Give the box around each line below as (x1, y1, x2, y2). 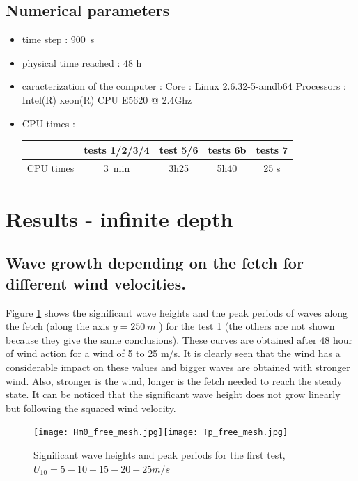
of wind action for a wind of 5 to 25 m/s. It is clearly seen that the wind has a (6, 346, 341, 361)
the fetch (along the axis (6, 319, 110, 333)
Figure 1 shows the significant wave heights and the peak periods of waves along (6, 305, 348, 320)
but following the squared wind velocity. (6, 400, 176, 415)
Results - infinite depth (6, 204, 233, 232)
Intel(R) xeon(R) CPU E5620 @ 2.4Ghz (22, 92, 192, 107)
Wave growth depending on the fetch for (6, 252, 304, 274)
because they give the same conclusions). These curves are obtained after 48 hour (6, 332, 352, 347)
